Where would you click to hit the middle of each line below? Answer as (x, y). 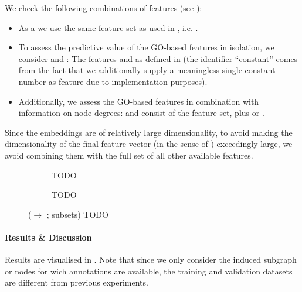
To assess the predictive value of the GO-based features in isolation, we (146, 47)
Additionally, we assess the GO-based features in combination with (139, 101)
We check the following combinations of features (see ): (104, 8)
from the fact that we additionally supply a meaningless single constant (147, 70)
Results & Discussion (48, 237)
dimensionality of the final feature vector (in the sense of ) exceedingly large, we (149, 144)
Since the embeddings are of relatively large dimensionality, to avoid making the (149, 132)
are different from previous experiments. (77, 282)
